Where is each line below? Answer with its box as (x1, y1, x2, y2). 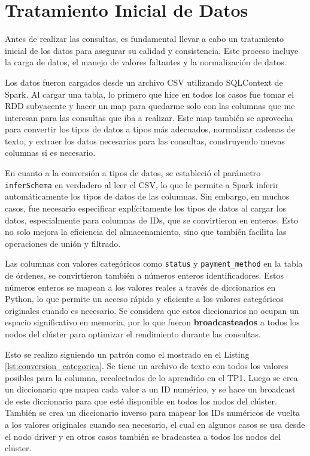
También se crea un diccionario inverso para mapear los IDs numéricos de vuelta (5, 406, 300, 419)
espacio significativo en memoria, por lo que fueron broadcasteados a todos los (5, 316, 300, 328)
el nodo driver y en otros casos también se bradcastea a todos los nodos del (5, 430, 281, 442)
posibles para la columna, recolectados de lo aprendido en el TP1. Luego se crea (5, 371, 298, 383)
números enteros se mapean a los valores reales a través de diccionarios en (5, 280, 276, 293)
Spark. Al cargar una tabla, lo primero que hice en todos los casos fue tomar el (5, 87, 294, 100)
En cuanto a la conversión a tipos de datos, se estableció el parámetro (5, 167, 261, 179)
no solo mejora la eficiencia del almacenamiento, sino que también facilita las (5, 225, 287, 238)
